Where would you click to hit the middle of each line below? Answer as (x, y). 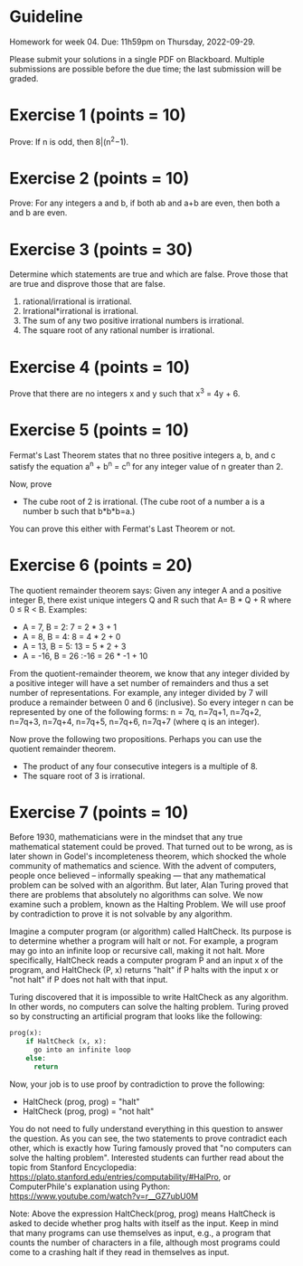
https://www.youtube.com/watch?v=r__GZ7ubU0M (104, 1195)
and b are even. (38, 213)
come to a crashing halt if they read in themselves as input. (119, 1252)
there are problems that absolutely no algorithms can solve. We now (137, 895)
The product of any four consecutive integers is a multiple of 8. (140, 766)
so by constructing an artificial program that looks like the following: (136, 1016)
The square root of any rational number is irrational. (118, 330)
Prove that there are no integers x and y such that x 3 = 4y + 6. (125, 393)
